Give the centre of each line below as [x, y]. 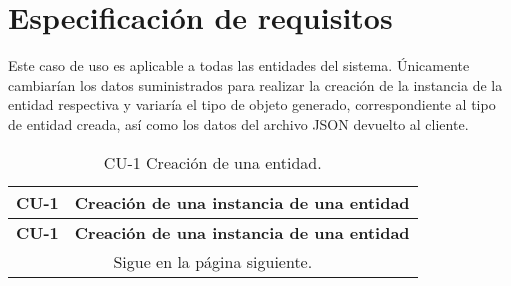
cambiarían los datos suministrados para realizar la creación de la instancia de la [255, 84]
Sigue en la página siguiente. [213, 261]
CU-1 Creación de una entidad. [212, 162]
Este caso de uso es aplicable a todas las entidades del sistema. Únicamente [239, 65]
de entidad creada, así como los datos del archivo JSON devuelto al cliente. [238, 123]
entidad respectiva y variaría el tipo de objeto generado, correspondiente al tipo [252, 104]
